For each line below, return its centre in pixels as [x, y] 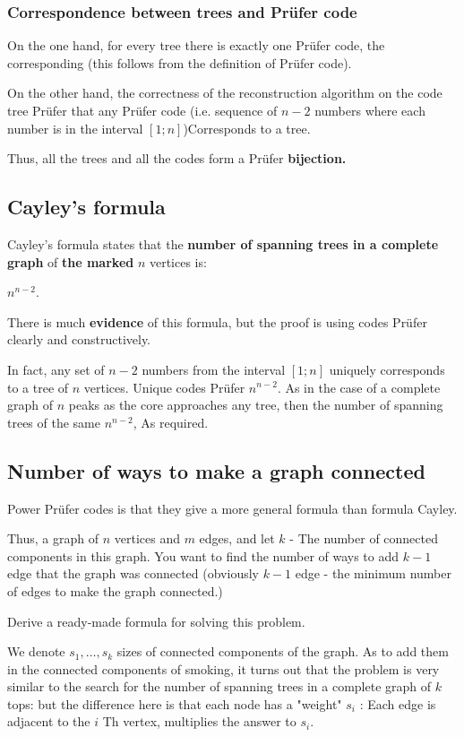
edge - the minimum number [373, 573]
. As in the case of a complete [359, 387]
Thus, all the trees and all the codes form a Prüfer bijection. [177, 158]
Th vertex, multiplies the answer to [199, 721]
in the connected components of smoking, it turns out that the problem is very [223, 668]
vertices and [147, 538]
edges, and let [237, 538]
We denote [36, 651]
